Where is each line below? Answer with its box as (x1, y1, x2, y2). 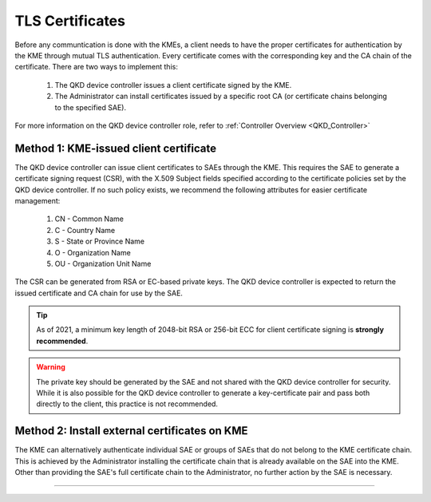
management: (14, 196, 61, 205)
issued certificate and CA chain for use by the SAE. (14, 288, 184, 298)
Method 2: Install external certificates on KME (14, 424, 248, 438)
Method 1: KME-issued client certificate (14, 141, 217, 155)
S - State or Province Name (54, 236, 145, 247)
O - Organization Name (54, 247, 131, 257)
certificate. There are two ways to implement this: (14, 62, 179, 72)
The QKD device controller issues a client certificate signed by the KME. (54, 80, 292, 89)
